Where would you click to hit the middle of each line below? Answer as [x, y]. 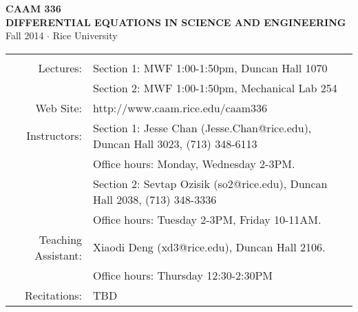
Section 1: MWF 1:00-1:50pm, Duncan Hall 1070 [210, 67]
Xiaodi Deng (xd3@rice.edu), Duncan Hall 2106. [209, 247]
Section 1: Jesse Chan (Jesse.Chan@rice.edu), [202, 127]
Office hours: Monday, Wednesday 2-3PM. [194, 163]
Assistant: [59, 255]
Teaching [61, 239]
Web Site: [59, 107]
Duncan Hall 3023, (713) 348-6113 [175, 143]
